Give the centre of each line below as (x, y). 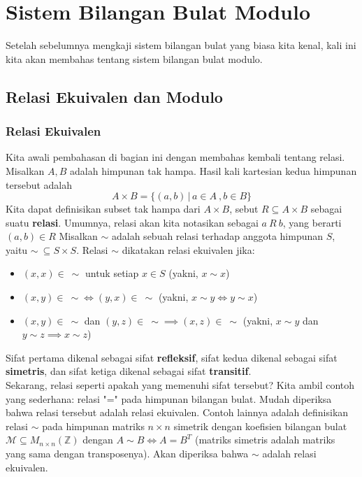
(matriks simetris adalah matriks (265, 440)
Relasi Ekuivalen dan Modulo (114, 96)
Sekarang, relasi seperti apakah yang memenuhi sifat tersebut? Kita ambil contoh (180, 385)
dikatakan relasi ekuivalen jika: (188, 249)
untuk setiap (112, 273)
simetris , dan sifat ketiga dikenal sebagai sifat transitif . (129, 371)
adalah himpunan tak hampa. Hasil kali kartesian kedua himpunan (213, 170)
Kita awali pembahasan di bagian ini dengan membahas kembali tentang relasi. (175, 157)
